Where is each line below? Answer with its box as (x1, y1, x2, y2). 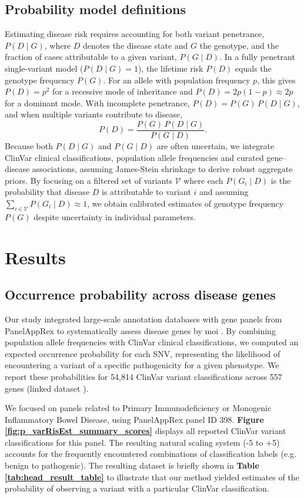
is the (270, 174, 291, 186)
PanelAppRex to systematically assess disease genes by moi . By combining (5, 324, 276, 337)
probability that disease (5, 186, 90, 198)
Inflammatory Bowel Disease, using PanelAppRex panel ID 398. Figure (5, 413, 264, 425)
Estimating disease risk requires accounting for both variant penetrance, (5, 28, 265, 40)
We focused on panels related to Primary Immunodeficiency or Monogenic (5, 402, 272, 414)
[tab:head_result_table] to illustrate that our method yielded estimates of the (5, 470, 299, 483)
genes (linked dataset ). (5, 382, 89, 394)
